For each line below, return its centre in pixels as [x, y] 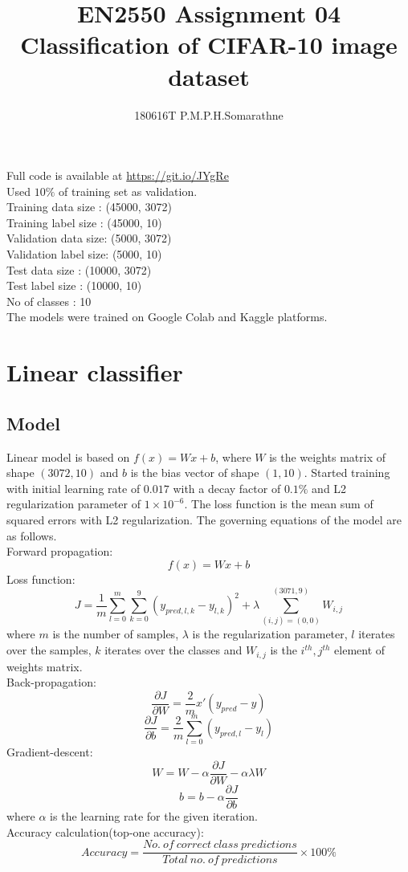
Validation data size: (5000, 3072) [89, 238]
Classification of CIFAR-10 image [209, 45]
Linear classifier [95, 372]
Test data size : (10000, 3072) [79, 269]
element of [360, 650]
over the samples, [49, 650]
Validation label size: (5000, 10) [84, 254]
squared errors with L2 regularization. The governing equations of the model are [204, 519]
